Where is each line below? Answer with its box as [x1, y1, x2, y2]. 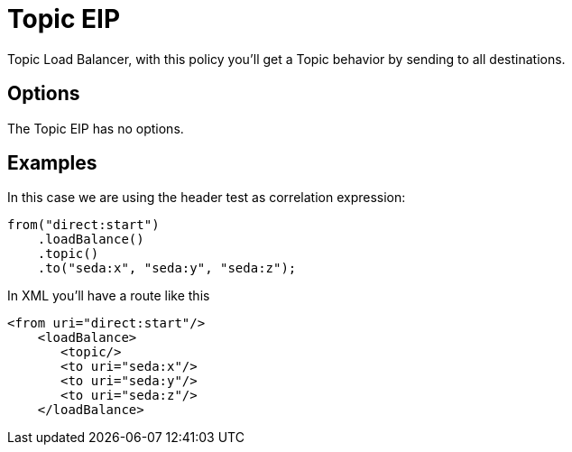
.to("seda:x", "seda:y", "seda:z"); [37, 261, 297, 276]
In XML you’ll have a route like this [7, 288, 210, 304]
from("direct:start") [7, 217, 160, 233]
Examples [7, 152, 97, 175]
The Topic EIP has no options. [7, 120, 184, 136]
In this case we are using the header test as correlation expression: [7, 189, 406, 206]
